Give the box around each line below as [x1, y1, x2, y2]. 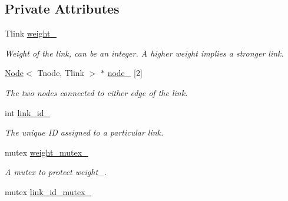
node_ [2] [107, 67, 143, 79]
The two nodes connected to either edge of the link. [5, 86, 188, 98]
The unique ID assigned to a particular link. [5, 126, 164, 139]
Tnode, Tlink [37, 67, 84, 79]
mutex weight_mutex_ [5, 146, 88, 158]
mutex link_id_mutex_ [5, 185, 92, 197]
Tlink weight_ [5, 27, 57, 39]
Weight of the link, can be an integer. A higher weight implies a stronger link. [5, 47, 284, 59]
